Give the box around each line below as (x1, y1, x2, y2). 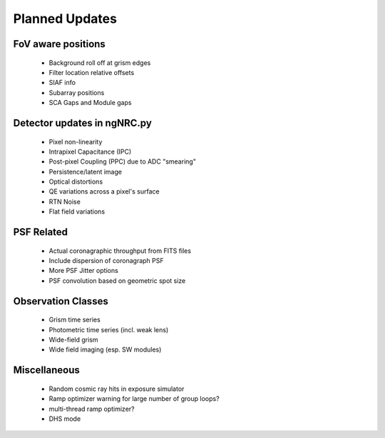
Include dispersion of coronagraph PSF (48, 257, 164, 265)
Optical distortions (48, 177, 103, 186)
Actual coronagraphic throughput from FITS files (48, 247, 192, 255)
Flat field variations (48, 207, 106, 216)
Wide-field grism (48, 336, 99, 344)
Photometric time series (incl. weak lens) (48, 325, 169, 334)
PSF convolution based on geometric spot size (48, 276, 186, 285)
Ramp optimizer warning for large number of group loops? (48, 394, 220, 403)
